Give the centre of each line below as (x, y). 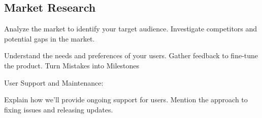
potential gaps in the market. (50, 38)
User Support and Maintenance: (54, 82)
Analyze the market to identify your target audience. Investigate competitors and (131, 29)
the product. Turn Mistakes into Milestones (72, 65)
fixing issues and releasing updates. (59, 109)
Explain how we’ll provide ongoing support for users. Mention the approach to (126, 100)
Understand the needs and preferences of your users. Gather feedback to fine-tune (131, 55)
